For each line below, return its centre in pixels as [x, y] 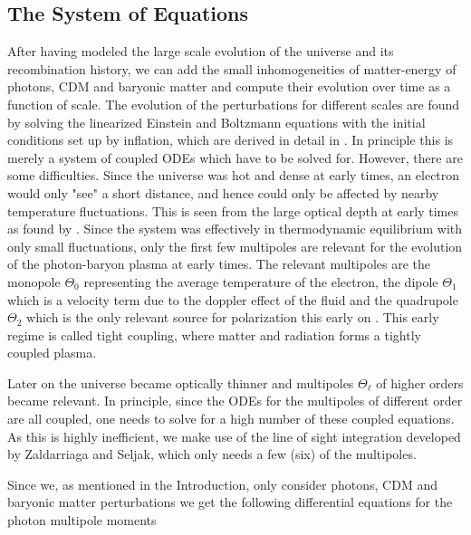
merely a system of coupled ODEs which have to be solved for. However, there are [235, 157]
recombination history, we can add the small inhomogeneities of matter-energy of [232, 68]
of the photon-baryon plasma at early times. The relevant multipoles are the [219, 264]
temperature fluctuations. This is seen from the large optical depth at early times [233, 210]
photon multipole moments [82, 520]
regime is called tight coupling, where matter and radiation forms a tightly [214, 334]
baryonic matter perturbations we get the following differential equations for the [230, 502]
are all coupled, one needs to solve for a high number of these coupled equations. [231, 419]
